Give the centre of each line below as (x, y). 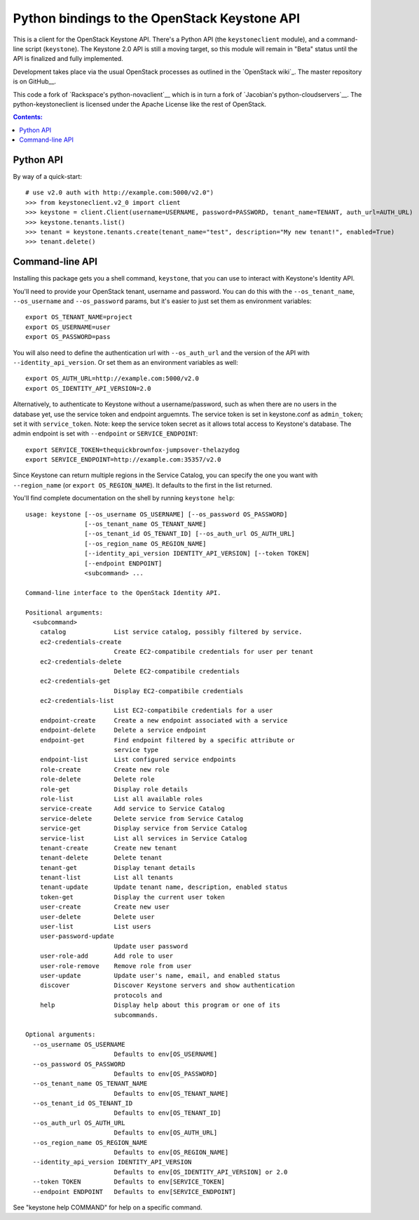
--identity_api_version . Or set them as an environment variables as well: (125, 362)
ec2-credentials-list (77, 701)
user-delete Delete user (97, 917)
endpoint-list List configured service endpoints (138, 760)
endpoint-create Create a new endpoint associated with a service (164, 720)
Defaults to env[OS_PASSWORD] (166, 1074)
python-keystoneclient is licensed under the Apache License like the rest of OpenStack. (139, 104)
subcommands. (136, 1015)
